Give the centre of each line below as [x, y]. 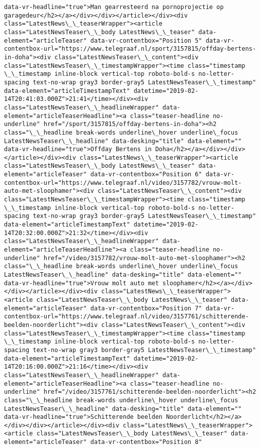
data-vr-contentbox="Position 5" [146, 40]
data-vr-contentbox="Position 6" [146, 175]
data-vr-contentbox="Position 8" [146, 442]
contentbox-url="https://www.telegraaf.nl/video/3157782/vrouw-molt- [123, 183]
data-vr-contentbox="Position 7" [146, 308]
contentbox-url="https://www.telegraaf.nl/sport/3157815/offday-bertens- [130, 49]
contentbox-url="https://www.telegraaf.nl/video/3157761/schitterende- [126, 317]
